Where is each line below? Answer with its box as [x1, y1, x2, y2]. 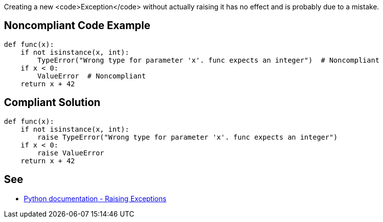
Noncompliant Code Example [4, 19, 150, 32]
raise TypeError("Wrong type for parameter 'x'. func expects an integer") [37, 133, 338, 141]
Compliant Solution [4, 96, 100, 109]
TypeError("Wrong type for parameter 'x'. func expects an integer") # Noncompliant [37, 56, 380, 64]
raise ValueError [37, 148, 104, 157]
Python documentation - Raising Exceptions [24, 194, 167, 203]
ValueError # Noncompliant [37, 72, 146, 80]
